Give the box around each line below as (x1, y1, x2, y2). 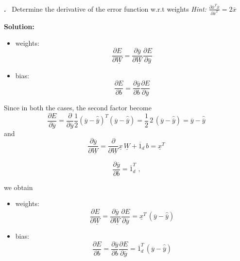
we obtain (4, 182, 33, 192)
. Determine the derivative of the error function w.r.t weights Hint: (4, 3, 206, 14)
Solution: (4, 21, 34, 32)
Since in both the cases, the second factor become (4, 103, 152, 113)
